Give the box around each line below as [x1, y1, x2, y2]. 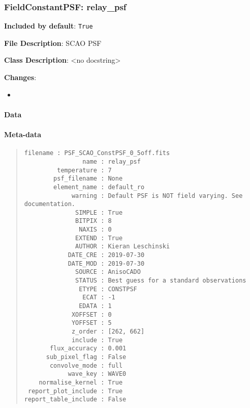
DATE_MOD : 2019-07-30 [68, 260, 145, 267]
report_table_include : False [24, 396, 127, 403]
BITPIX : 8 [75, 217, 112, 225]
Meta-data [4, 129, 41, 140]
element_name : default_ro [53, 183, 145, 191]
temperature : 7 [57, 166, 112, 174]
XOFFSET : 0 [71, 311, 112, 318]
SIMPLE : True [75, 209, 123, 216]
